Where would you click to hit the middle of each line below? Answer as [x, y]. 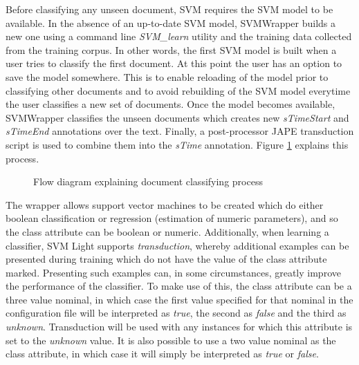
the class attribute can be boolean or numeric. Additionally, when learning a [167, 231]
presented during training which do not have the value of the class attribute [166, 259]
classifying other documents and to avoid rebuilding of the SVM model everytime [178, 90]
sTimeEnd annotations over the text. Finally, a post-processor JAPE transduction [180, 131]
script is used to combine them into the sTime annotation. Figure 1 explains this [177, 144]
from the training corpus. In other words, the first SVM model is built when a [171, 49]
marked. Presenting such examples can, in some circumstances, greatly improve [173, 272]
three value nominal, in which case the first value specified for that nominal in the [179, 299]
